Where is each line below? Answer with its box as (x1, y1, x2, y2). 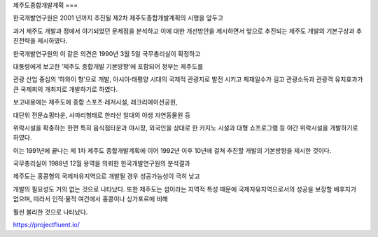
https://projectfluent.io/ (13, 221, 80, 229)
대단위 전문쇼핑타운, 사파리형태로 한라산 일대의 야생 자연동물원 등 (13, 111, 191, 119)
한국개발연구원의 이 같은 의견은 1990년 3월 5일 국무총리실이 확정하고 (13, 49, 201, 57)
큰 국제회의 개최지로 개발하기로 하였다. (13, 85, 118, 93)
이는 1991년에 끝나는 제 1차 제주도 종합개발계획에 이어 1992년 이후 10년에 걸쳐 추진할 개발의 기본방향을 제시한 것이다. (13, 146, 332, 154)
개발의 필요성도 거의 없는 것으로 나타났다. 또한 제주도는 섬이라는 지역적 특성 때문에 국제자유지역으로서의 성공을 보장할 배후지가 (13, 184, 357, 193)
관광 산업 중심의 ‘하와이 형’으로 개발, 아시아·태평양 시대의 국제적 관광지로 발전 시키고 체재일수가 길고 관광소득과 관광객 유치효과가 (13, 75, 363, 83)
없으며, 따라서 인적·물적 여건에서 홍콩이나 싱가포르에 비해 (13, 195, 168, 203)
